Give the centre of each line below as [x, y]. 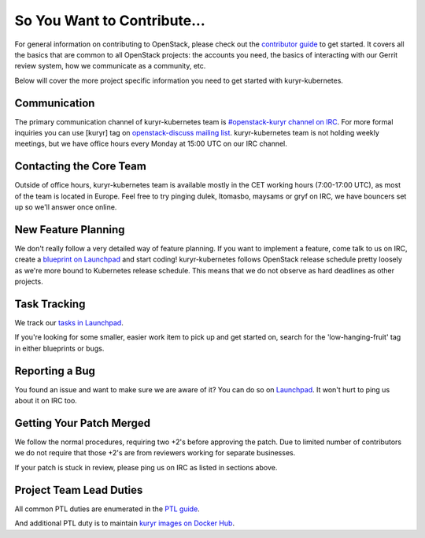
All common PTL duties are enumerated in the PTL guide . [107, 509]
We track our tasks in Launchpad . [69, 323]
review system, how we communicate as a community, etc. [110, 66]
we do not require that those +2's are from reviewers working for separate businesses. [155, 453]
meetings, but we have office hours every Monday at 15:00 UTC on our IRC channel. [151, 144]
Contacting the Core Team [81, 167]
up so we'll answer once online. [66, 207]
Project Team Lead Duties [79, 490]
